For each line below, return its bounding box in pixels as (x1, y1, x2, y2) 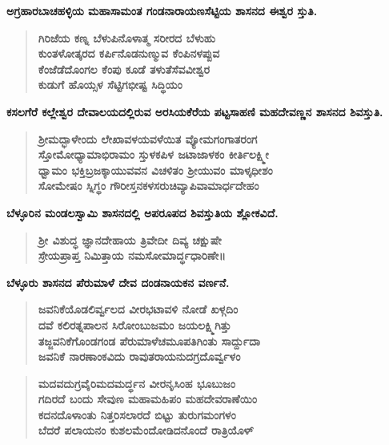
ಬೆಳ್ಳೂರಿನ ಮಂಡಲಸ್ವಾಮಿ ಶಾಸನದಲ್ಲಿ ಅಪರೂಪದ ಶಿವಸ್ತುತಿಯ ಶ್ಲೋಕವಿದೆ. (6, 204, 279, 220)
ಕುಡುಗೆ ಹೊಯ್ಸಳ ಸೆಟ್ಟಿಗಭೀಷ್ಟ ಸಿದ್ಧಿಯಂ (38, 76, 182, 93)
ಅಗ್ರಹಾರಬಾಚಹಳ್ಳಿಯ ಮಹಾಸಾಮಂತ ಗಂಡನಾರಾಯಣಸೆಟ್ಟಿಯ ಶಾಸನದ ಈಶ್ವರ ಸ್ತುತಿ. (6, 2, 318, 18)
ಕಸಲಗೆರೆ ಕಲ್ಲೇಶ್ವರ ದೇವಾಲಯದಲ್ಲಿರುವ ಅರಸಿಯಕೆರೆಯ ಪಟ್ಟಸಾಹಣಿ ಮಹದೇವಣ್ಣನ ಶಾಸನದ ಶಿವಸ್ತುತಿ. (6, 103, 383, 119)
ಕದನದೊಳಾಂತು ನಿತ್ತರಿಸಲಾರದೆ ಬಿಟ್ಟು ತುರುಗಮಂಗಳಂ (38, 406, 236, 423)
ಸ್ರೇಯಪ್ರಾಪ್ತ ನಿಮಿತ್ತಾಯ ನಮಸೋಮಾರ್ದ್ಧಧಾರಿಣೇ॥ (38, 247, 226, 264)
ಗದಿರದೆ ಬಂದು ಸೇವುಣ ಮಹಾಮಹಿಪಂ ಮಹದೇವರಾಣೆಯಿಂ (38, 390, 257, 407)
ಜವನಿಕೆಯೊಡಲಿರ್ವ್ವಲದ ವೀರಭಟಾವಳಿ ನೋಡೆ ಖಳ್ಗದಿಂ (38, 301, 239, 318)
